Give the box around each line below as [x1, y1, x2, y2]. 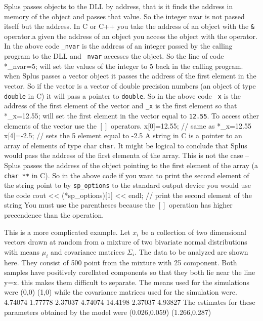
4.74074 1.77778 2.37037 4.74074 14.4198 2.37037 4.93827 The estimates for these [4, 296, 255, 307]
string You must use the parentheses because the [4, 199, 155, 210]
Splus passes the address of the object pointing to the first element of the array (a [4, 159, 258, 170]
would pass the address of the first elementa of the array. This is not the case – [4, 150, 249, 160]
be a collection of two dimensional [141, 226, 246, 237]
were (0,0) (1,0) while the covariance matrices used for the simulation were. [4, 287, 237, 297]
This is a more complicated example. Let [4, 226, 130, 237]
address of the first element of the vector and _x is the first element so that [4, 100, 237, 111]
